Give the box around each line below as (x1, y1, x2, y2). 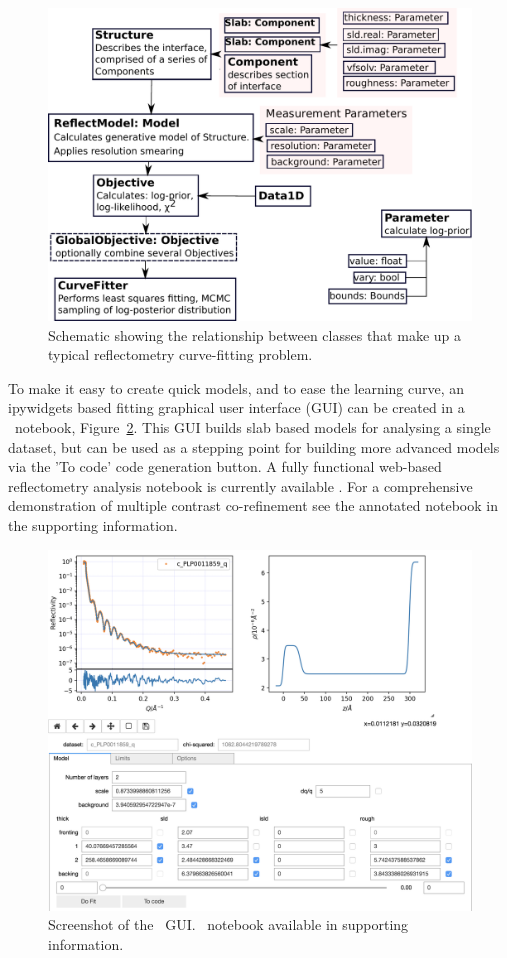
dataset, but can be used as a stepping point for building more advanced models (8, 436, 500, 457)
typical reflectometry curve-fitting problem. (48, 344, 313, 365)
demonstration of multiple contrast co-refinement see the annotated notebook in (8, 495, 498, 516)
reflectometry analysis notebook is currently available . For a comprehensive (8, 475, 473, 496)
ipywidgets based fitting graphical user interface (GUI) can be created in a (8, 397, 465, 418)
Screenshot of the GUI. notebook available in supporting (48, 914, 409, 935)
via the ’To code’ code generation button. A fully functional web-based (8, 456, 442, 477)
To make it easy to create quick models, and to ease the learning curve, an (8, 377, 465, 398)
